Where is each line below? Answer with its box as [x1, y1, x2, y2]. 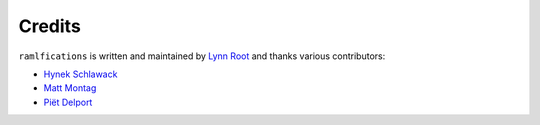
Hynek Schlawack [43, 68, 118, 80]
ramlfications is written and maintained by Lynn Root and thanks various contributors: [18, 50, 386, 62]
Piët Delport [43, 96, 93, 108]
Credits [18, 15, 82, 37]
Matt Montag [43, 82, 97, 94]
